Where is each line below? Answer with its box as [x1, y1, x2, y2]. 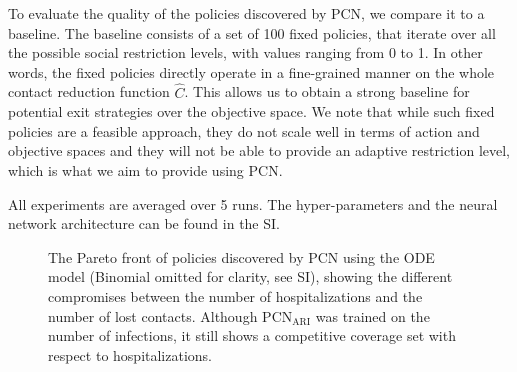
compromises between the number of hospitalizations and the [48, 285, 423, 306]
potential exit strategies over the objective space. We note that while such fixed [8, 101, 495, 122]
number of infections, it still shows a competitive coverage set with [48, 325, 456, 346]
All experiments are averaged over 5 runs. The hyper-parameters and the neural [8, 193, 498, 214]
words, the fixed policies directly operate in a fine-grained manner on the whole [8, 61, 495, 82]
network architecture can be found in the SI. [8, 213, 280, 234]
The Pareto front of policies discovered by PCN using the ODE [48, 246, 435, 267]
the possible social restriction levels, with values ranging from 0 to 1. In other [8, 42, 483, 63]
